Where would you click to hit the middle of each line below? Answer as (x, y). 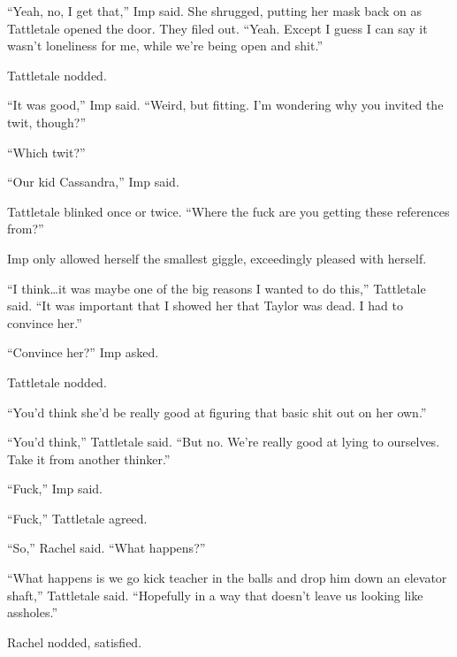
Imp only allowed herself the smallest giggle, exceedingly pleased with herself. (217, 258)
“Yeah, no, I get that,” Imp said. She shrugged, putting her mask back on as (214, 11)
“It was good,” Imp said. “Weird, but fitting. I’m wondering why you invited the (225, 105)
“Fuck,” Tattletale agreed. (77, 518)
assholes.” (32, 612)
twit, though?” (47, 122)
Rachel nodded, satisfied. (75, 642)
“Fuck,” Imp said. (55, 489)
